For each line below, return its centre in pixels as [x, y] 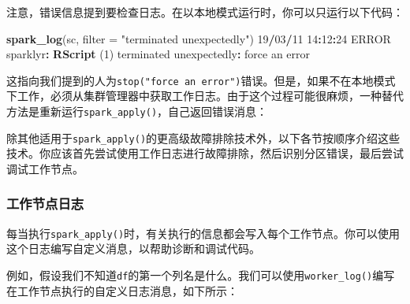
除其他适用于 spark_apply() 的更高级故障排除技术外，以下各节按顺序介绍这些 [203, 137]
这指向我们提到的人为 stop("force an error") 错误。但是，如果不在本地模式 [201, 80]
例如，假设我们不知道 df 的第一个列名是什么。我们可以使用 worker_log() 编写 [201, 275]
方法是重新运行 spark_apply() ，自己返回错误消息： [137, 111]
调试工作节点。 [45, 168]
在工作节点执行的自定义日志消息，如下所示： [122, 290]
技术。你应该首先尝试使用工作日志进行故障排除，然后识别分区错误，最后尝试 [205, 153]
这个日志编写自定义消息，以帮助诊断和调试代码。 [133, 248]
